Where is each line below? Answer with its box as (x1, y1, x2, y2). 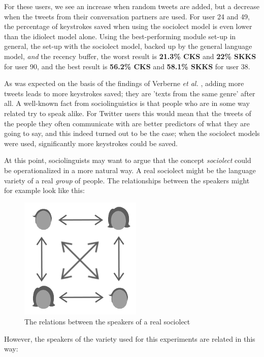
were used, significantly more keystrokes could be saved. (4, 138, 178, 148)
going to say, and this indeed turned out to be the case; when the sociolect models (4, 128, 260, 139)
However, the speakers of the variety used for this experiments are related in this (4, 333, 255, 344)
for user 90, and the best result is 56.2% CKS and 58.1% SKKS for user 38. (4, 61, 250, 71)
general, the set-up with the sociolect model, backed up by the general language (4, 41, 252, 51)
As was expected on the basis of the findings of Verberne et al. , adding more (4, 78, 244, 89)
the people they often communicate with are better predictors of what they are (4, 118, 250, 128)
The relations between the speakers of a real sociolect (24, 316, 190, 327)
